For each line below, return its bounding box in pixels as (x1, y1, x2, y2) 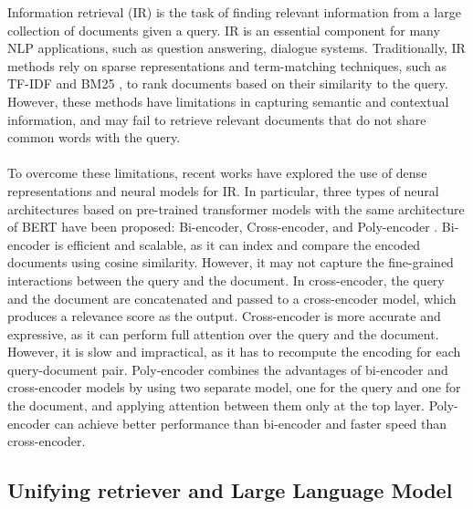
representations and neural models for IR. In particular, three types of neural (7, 181, 439, 200)
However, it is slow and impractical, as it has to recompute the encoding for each (7, 342, 461, 361)
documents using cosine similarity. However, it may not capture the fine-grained (7, 253, 454, 272)
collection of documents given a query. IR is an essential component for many (7, 20, 440, 39)
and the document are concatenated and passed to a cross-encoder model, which (7, 288, 457, 307)
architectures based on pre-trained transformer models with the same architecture (7, 199, 465, 218)
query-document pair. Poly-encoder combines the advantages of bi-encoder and (7, 359, 448, 379)
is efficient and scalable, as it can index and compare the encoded (54, 234, 421, 254)
